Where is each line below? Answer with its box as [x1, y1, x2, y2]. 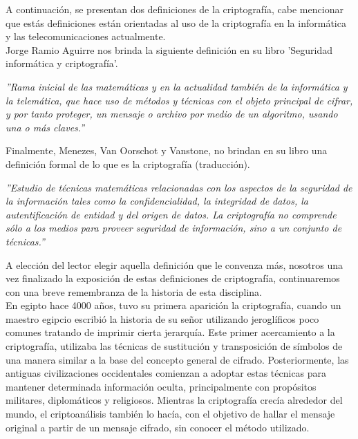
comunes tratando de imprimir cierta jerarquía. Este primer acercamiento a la [6, 325, 335, 339]
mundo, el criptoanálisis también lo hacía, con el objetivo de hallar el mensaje [6, 407, 335, 421]
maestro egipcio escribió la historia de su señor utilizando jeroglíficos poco [6, 311, 319, 326]
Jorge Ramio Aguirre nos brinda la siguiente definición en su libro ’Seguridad [6, 42, 333, 57]
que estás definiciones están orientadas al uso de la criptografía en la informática [6, 15, 346, 30]
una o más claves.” [6, 120, 85, 134]
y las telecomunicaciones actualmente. [6, 29, 166, 44]
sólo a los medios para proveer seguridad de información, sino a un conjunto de [6, 221, 342, 235]
